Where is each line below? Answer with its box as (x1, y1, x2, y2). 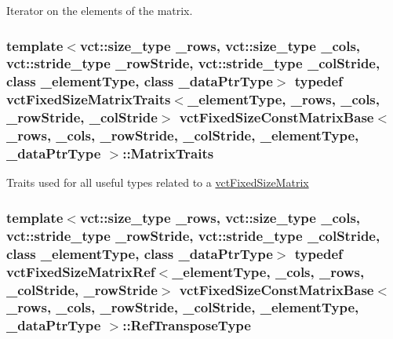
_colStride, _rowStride (6, 279, 158, 299)
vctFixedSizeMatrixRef (6, 261, 155, 281)
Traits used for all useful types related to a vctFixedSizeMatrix (6, 174, 309, 191)
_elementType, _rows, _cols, (187, 89, 380, 109)
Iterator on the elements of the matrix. (6, 2, 193, 18)
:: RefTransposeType (122, 315, 251, 335)
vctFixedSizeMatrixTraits (6, 89, 171, 109)
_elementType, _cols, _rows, (172, 261, 365, 281)
